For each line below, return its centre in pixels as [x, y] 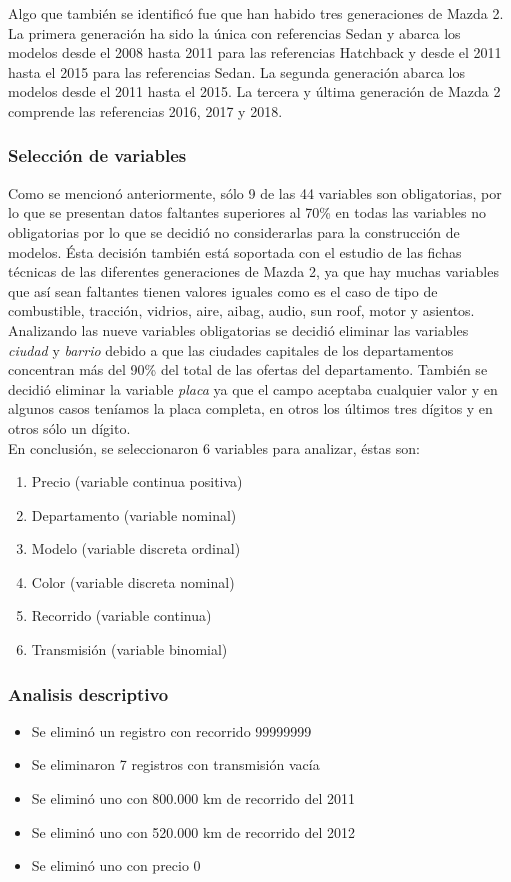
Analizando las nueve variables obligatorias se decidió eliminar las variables [238, 329]
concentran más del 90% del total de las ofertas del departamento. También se [248, 369]
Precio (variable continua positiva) [137, 481]
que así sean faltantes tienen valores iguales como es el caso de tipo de [223, 290]
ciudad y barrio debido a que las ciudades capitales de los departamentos [231, 349]
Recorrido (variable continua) [121, 615]
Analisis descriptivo [88, 693]
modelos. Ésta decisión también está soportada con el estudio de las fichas [235, 251]
